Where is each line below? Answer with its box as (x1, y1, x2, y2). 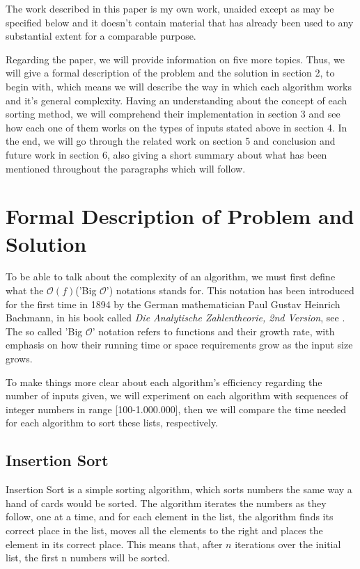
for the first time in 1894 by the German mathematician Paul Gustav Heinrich (6, 296, 341, 311)
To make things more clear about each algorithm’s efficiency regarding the (6, 374, 322, 389)
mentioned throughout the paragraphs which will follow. (6, 161, 246, 175)
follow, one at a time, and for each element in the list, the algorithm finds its (6, 509, 334, 524)
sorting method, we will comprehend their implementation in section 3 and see (6, 106, 341, 121)
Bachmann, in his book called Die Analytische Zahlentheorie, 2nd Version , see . (6, 310, 345, 325)
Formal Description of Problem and (6, 202, 354, 230)
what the (6, 283, 44, 298)
